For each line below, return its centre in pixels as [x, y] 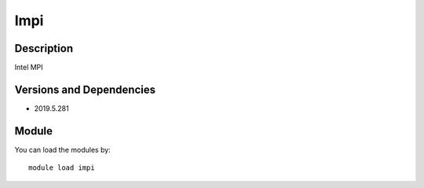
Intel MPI [29, 68]
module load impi [62, 168]
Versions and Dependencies [85, 89]
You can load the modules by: [63, 149]
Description [44, 48]
